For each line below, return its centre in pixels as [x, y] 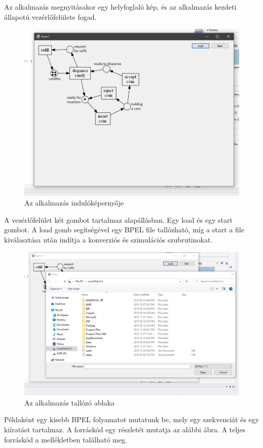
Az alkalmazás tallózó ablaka [69, 402]
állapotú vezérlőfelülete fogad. [50, 16]
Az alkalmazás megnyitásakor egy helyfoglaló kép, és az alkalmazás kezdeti [120, 7]
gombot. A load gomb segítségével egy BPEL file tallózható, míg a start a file [124, 230]
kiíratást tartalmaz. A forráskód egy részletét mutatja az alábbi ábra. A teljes [125, 430]
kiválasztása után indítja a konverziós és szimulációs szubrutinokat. [108, 240]
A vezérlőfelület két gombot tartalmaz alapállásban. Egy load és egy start [118, 219]
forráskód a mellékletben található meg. [66, 439]
